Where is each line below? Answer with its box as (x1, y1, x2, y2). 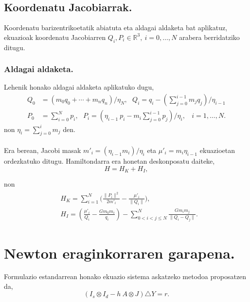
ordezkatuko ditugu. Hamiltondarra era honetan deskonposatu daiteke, (4, 155, 215, 166)
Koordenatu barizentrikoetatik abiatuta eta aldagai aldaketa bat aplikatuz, (4, 22, 228, 33)
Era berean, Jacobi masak (4, 145, 81, 155)
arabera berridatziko (179, 32, 240, 42)
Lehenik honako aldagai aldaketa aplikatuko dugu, (4, 82, 154, 92)
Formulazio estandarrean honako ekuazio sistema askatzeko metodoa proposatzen (4, 271, 247, 282)
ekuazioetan (199, 145, 235, 155)
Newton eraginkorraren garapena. (4, 243, 235, 263)
